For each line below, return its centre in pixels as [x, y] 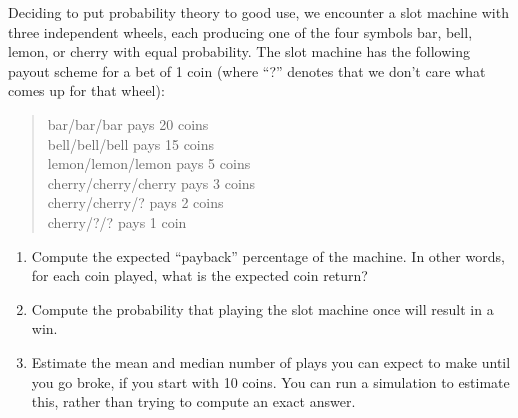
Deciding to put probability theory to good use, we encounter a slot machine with [258, 12]
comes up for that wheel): [86, 90]
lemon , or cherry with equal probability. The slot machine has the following [239, 51]
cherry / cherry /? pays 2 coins [135, 202]
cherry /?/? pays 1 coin [117, 221]
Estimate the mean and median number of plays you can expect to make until [271, 361]
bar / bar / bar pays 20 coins [128, 123]
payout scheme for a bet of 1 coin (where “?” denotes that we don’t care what [247, 70]
